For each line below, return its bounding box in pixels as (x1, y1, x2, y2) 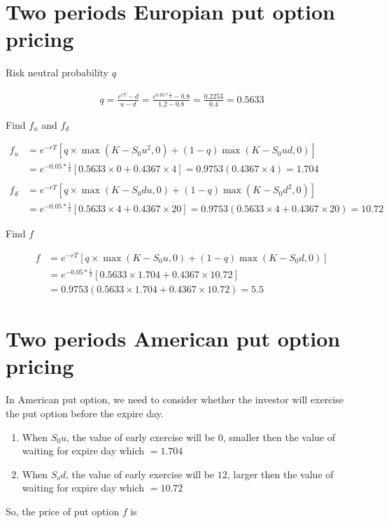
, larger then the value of (227, 466, 334, 481)
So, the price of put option (6, 503, 120, 518)
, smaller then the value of (222, 429, 335, 444)
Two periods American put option (6, 324, 341, 353)
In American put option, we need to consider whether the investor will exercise (6, 392, 344, 407)
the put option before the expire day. (6, 405, 164, 420)
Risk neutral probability (6, 65, 108, 80)
